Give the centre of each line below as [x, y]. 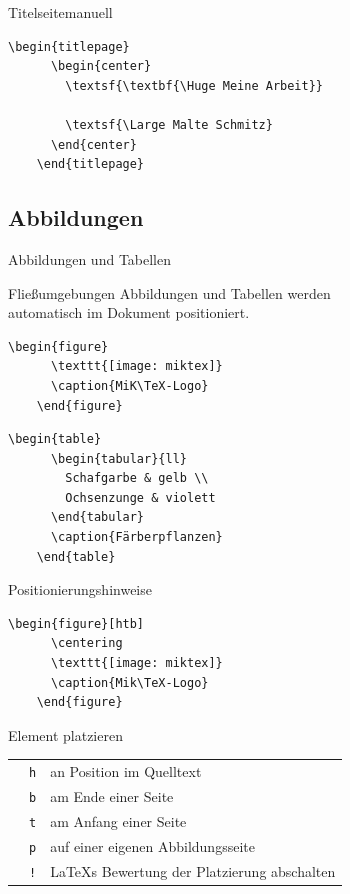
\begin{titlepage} [69, 46]
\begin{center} [101, 66]
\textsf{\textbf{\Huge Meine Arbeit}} [194, 85]
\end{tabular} [97, 517]
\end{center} [93, 144]
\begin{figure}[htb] [76, 623]
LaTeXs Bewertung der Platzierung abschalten [193, 870]
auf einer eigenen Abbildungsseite [152, 845]
